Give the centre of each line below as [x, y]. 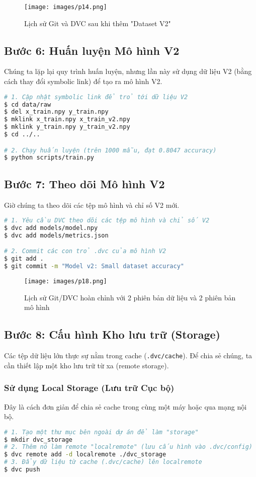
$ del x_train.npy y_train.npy [56, 112]
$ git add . [24, 259]
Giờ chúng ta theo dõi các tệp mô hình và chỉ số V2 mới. [92, 205]
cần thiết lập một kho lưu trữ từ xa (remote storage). [87, 365]
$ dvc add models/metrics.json [56, 235]
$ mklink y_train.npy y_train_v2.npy [67, 127]
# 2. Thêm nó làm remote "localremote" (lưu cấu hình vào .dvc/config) [128, 447]
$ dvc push [22, 470]
